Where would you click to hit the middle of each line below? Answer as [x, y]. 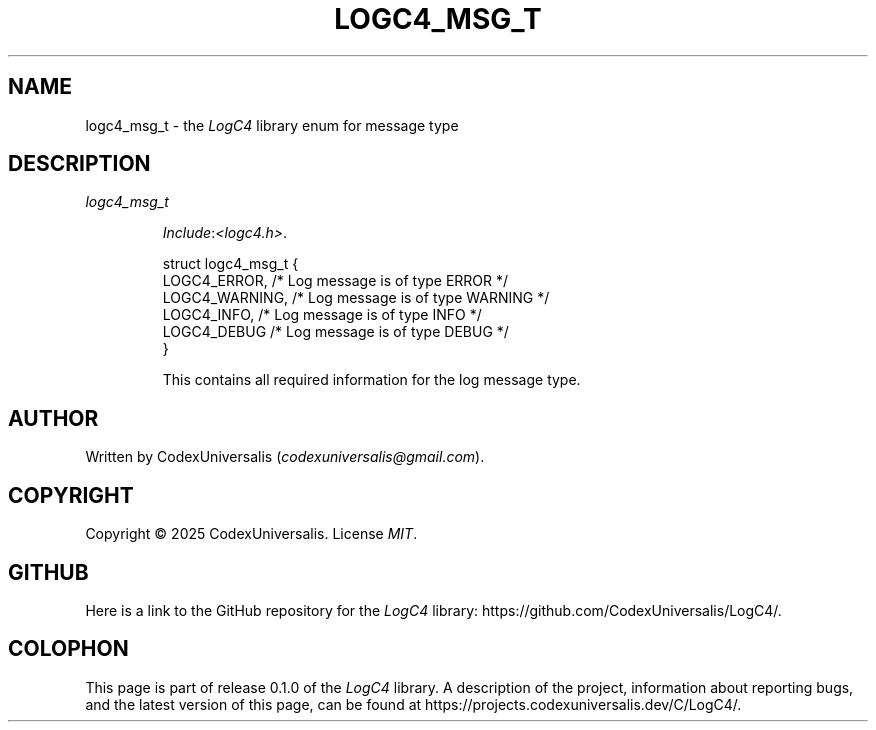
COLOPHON [68, 649]
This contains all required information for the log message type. [371, 380]
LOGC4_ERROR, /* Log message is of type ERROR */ [335, 281]
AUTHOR [53, 418]
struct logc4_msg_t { [230, 264]
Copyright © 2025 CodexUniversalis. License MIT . [251, 534]
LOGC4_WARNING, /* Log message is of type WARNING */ [356, 298]
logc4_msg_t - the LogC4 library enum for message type [272, 125]
